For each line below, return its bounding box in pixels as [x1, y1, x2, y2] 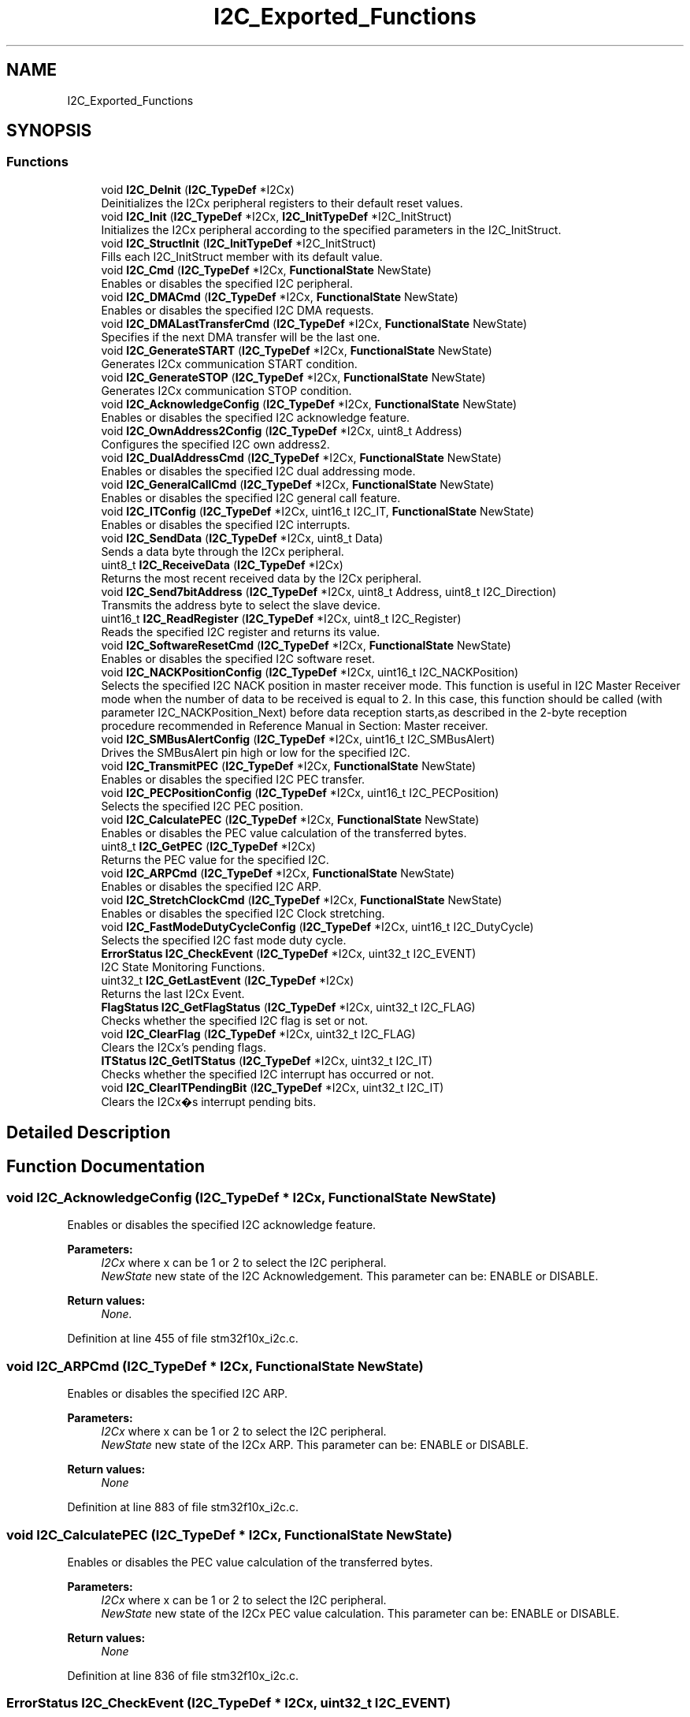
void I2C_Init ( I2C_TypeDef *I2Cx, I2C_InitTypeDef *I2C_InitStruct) [101, 209, 452, 223]
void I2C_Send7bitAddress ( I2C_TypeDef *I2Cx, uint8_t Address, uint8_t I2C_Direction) [101, 584, 557, 598]
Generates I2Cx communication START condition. [101, 356, 358, 371]
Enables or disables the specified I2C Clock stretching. [101, 906, 385, 920]
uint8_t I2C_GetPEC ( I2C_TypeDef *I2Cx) [101, 839, 316, 853]
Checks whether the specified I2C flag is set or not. [101, 1013, 368, 1027]
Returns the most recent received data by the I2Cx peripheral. [101, 571, 422, 585]
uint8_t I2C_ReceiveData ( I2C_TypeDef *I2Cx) [101, 557, 343, 572]
